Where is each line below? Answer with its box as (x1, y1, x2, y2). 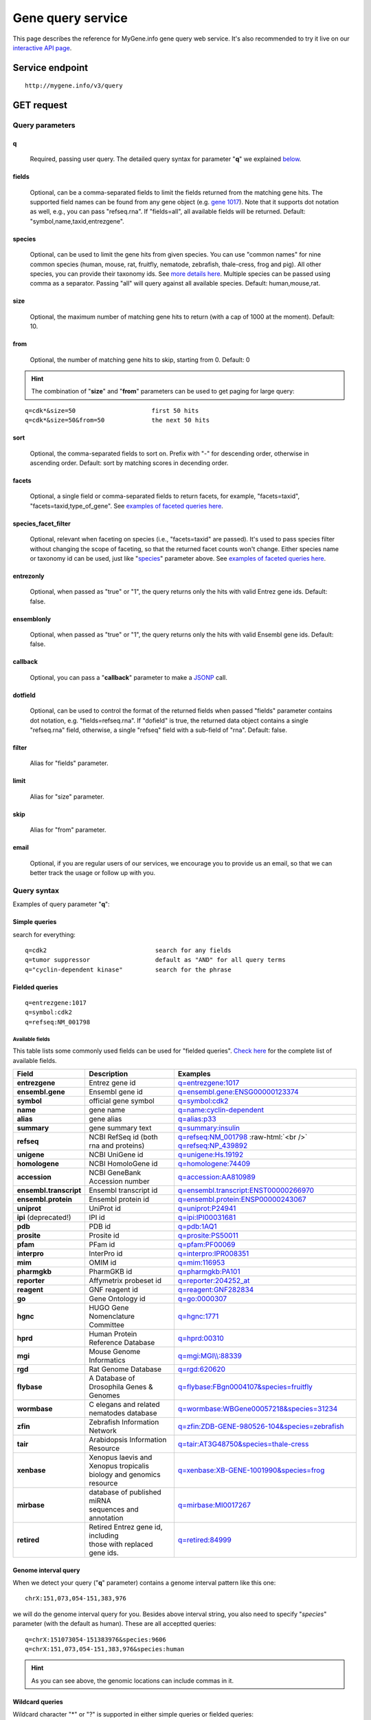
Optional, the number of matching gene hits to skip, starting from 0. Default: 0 (30, 355, 250, 364)
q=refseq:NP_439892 (177, 1141, 248, 1150)
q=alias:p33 (177, 1115, 216, 1124)
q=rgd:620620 (177, 1364, 226, 1374)
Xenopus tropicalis (89, 1461, 149, 1471)
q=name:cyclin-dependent (177, 1105, 265, 1115)
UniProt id (89, 1204, 122, 1214)
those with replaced (89, 1540, 153, 1549)
